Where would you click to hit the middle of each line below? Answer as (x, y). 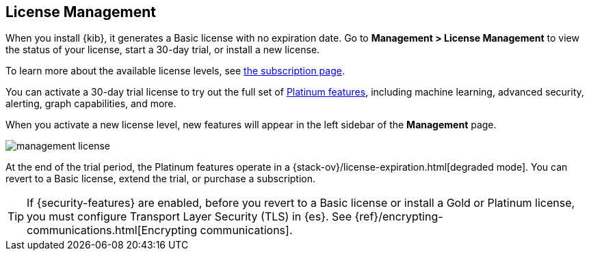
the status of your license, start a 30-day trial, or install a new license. (163, 50)
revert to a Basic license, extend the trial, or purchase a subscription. (161, 179)
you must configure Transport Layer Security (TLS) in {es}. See (189, 217)
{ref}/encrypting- (399, 217)
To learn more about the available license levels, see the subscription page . (175, 71)
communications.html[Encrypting (112, 230)
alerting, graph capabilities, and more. (91, 104)
